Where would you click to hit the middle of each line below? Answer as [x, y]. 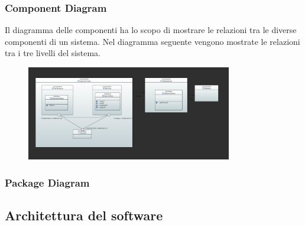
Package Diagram [47, 182]
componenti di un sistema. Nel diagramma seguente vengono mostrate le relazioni [152, 41]
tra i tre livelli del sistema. [53, 53]
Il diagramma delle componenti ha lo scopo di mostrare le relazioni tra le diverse [151, 30]
